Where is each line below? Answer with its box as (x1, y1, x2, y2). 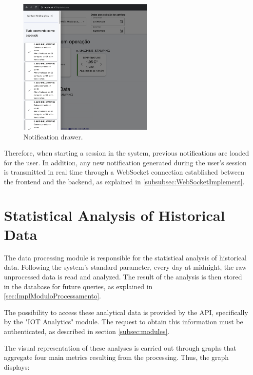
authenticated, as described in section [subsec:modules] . (4, 326, 170, 336)
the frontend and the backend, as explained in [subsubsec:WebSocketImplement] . (4, 176, 245, 186)
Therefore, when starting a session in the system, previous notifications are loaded (4, 148, 249, 158)
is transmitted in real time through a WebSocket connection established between (4, 167, 245, 177)
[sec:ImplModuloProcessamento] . (4, 291, 101, 301)
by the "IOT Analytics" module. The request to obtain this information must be (4, 316, 243, 327)
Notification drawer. (23, 131, 83, 141)
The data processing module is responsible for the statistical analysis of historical (4, 252, 247, 262)
